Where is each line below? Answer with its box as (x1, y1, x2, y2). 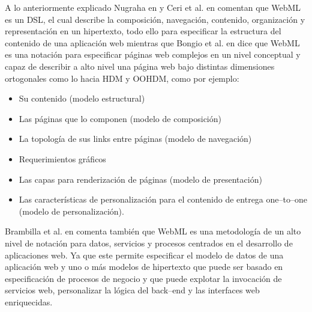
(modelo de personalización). (19, 204, 124, 217)
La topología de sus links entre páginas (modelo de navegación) (19, 132, 252, 145)
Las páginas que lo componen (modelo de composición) (19, 112, 221, 124)
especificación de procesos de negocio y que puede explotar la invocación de (5, 272, 282, 284)
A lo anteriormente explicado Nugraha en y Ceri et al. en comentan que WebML (5, 1, 301, 13)
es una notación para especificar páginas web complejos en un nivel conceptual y (5, 48, 301, 61)
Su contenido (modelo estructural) (19, 92, 145, 105)
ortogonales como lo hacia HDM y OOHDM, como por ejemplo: (5, 72, 239, 84)
